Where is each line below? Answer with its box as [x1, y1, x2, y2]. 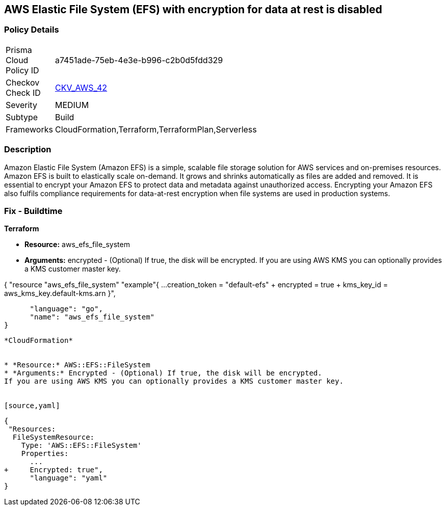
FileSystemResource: [12, 433, 95, 442]
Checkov [6, 77, 40, 88]
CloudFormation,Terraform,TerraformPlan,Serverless [55, 124, 257, 135]
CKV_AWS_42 [55, 82, 108, 93]
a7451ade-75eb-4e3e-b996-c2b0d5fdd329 [55, 55, 223, 65]
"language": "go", [30, 305, 103, 313]
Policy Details [4, 24, 59, 35]
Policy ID [6, 65, 39, 75]
